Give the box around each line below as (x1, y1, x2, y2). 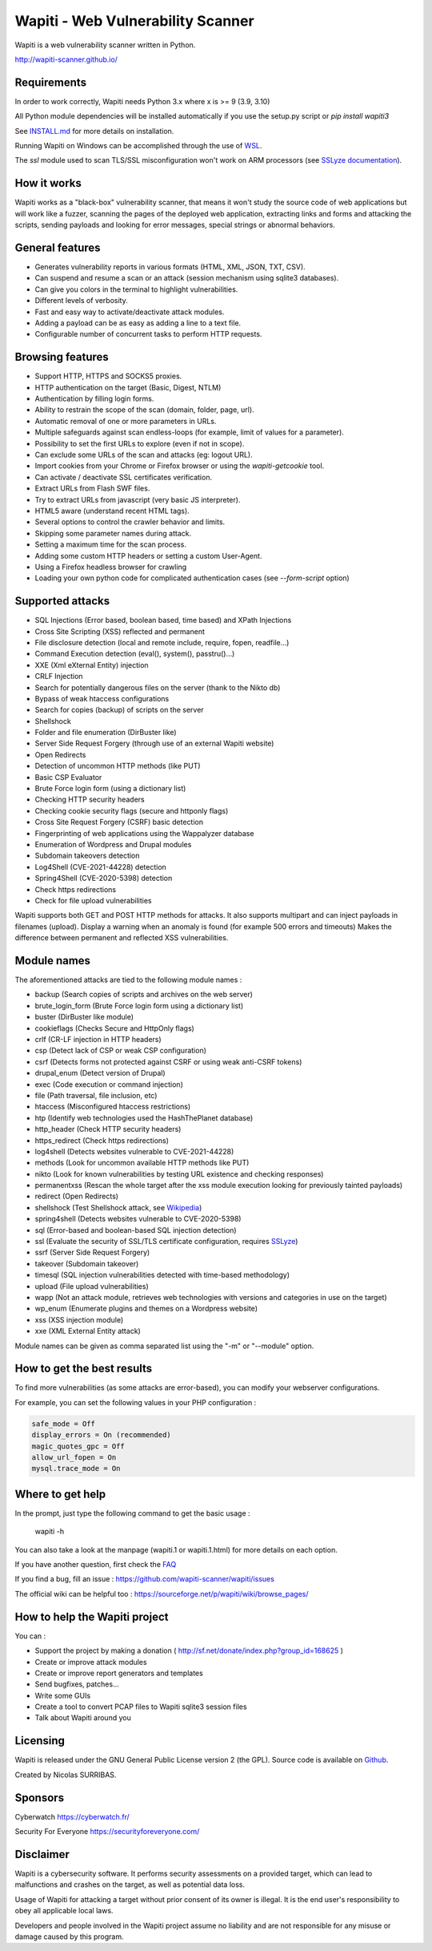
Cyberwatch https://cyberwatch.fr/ (14, 1812, 130, 1821)
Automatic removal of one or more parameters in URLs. (34, 416, 217, 426)
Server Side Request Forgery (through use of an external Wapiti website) (34, 738, 274, 749)
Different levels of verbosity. (34, 296, 128, 305)
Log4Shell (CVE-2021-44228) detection (34, 862, 167, 871)
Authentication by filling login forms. (34, 394, 154, 404)
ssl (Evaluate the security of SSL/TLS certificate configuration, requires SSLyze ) (34, 1237, 298, 1246)
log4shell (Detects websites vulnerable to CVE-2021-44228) (34, 1146, 234, 1156)
